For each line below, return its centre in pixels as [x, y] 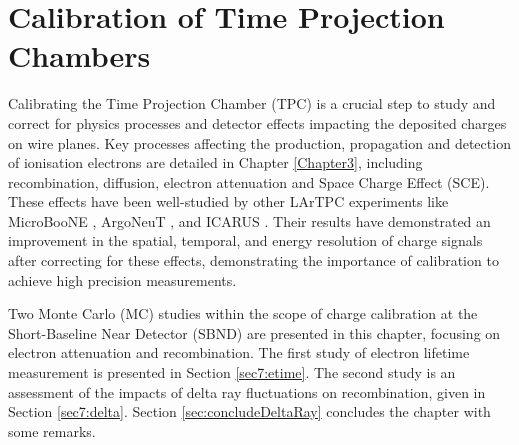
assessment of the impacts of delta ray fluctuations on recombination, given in [247, 391]
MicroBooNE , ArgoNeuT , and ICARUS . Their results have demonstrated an [249, 220]
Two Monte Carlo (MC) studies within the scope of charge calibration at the [243, 313]
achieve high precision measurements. [122, 279]
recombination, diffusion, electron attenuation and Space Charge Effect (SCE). [249, 181]
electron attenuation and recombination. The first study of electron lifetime [239, 352]
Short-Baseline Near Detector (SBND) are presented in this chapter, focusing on [254, 332]
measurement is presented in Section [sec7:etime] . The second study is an [232, 372]
